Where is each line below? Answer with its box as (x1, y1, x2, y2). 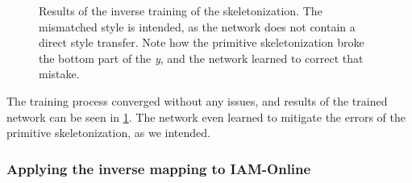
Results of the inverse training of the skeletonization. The (39, 2, 323, 19)
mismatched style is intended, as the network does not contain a (39, 18, 356, 35)
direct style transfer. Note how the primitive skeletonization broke (39, 34, 364, 51)
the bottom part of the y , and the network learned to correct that (39, 49, 364, 66)
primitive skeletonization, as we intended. (6, 124, 210, 141)
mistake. (39, 65, 80, 82)
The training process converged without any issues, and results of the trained (6, 92, 388, 109)
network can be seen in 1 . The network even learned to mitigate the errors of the (6, 108, 406, 125)
